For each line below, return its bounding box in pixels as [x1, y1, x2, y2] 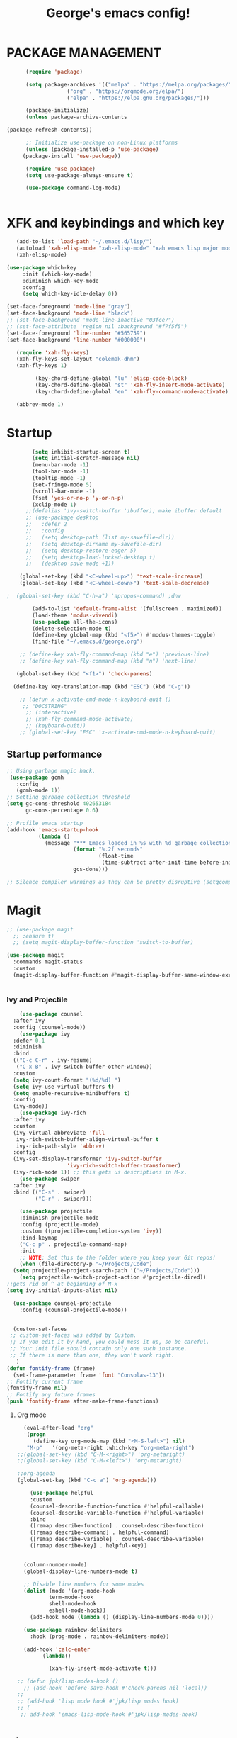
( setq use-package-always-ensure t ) [25, 172, 134, 179]
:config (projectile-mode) [19, 1221, 99, 1228]
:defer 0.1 [13, 1037, 45, 1044]
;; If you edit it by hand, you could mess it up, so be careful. [9, 1338, 210, 1346]
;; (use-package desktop [25, 514, 99, 522]
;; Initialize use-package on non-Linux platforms [25, 140, 178, 147]
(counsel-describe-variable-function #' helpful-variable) [30, 1509, 204, 1516]
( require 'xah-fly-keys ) [16, 349, 90, 356]
